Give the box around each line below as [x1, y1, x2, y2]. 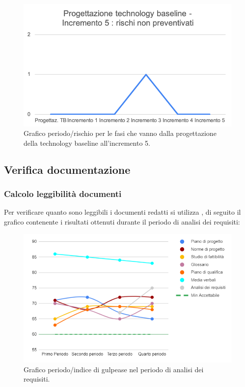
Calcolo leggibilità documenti [4, 188, 122, 200]
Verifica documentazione [4, 161, 131, 177]
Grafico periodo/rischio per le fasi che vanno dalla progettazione [24, 128, 217, 138]
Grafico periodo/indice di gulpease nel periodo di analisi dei [24, 364, 204, 374]
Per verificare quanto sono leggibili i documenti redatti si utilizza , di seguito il [4, 207, 241, 217]
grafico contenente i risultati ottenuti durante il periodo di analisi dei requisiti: [4, 217, 240, 227]
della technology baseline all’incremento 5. [24, 137, 150, 148]
